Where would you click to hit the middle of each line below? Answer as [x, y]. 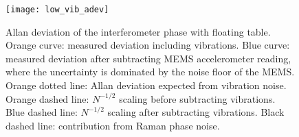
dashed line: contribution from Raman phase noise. [113, 125]
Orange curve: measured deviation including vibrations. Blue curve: [148, 45]
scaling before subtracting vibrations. [197, 98]
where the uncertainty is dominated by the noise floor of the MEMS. [150, 72]
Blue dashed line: [42, 112]
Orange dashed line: [47, 98]
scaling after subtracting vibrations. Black [196, 112]
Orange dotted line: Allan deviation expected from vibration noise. [146, 85]
